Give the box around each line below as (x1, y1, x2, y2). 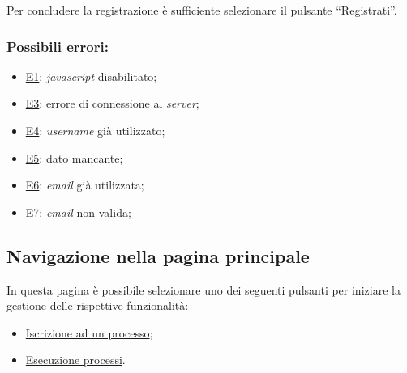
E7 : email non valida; (25, 203, 131, 220)
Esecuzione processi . (25, 351, 126, 368)
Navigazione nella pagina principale (6, 243, 310, 268)
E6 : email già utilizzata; (25, 176, 144, 193)
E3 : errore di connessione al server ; (25, 95, 199, 112)
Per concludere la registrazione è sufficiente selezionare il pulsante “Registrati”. (6, 2, 397, 18)
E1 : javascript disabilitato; (25, 67, 157, 84)
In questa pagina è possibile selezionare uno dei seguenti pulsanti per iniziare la (6, 281, 401, 298)
